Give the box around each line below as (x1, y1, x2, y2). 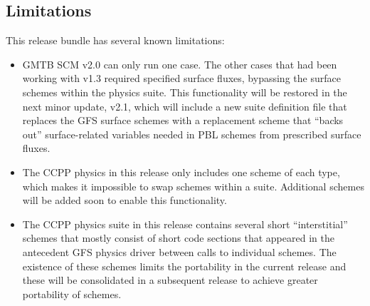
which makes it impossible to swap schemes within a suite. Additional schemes (22, 178, 364, 193)
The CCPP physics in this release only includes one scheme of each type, (22, 164, 340, 179)
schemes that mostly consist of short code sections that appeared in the (22, 230, 334, 245)
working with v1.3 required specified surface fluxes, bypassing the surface (22, 71, 341, 86)
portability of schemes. (22, 286, 122, 301)
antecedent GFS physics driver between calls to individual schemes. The (22, 244, 337, 259)
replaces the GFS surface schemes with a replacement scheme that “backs (22, 113, 344, 128)
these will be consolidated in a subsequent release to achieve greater (22, 272, 318, 287)
